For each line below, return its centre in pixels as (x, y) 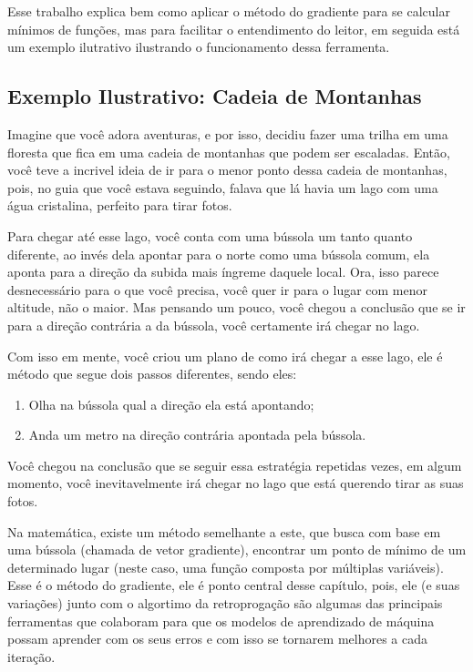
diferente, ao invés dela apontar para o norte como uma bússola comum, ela (219, 254)
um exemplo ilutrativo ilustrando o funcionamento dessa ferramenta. (199, 47)
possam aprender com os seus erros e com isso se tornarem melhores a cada (217, 639)
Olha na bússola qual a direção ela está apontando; (171, 404)
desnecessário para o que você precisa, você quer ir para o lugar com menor (218, 289)
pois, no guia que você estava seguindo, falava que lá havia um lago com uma (223, 187)
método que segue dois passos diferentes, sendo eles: (152, 374)
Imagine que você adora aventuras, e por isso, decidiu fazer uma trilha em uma (228, 133)
